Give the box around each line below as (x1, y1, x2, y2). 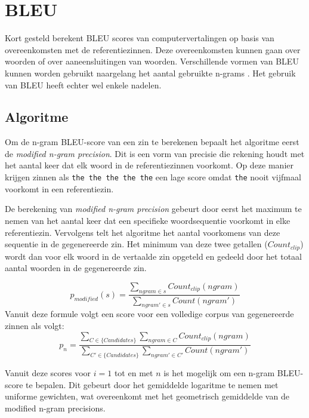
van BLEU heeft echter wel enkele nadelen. (5, 78, 162, 91)
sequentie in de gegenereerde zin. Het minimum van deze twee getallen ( (5, 238, 268, 250)
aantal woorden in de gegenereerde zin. (5, 262, 147, 274)
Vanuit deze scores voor (5, 367, 91, 379)
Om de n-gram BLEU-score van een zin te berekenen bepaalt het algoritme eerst (5, 136, 299, 148)
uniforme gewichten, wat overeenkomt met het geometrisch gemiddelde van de (5, 390, 289, 402)
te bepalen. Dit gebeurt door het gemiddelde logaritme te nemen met (26, 378, 279, 391)
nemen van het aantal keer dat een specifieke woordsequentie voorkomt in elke (5, 214, 291, 226)
